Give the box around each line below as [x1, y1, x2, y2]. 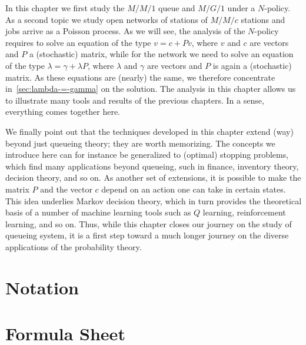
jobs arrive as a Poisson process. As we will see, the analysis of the [5, 25, 245, 37]
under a [227, 2, 255, 14]
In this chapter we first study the [5, 2, 125, 14]
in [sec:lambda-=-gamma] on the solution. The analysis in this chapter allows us [5, 82, 296, 95]
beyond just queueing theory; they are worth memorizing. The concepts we [5, 137, 275, 149]
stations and [241, 13, 285, 25]
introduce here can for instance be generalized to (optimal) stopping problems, [5, 148, 289, 161]
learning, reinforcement [202, 206, 286, 218]
